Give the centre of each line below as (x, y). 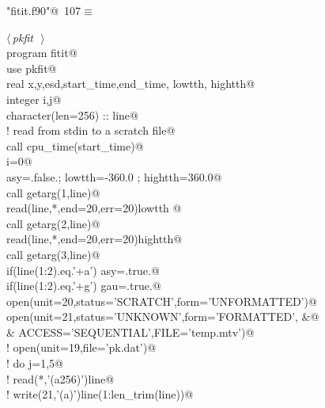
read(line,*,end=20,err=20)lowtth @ (94, 208)
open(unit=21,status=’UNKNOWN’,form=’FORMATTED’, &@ (163, 316)
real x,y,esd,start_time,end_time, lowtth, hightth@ (131, 84)
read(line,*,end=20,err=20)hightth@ (94, 239)
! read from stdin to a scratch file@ (91, 130)
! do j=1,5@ (35, 363)
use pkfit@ (32, 68)
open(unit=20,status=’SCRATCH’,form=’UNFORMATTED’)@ (162, 301)
